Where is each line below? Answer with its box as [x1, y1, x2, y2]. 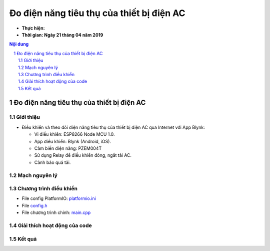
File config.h [21, 202, 47, 208]
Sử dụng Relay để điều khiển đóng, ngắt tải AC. [34, 152, 132, 158]
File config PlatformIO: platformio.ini [21, 195, 96, 201]
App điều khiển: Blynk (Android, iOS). [34, 138, 111, 144]
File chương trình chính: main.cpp [21, 209, 91, 215]
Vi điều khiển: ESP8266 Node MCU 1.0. [34, 131, 115, 137]
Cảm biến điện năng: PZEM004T [34, 145, 102, 151]
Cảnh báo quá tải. [34, 159, 71, 165]
